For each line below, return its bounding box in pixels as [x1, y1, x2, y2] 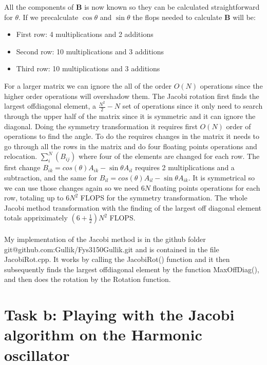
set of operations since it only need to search [122, 100, 263, 111]
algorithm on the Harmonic [4, 324, 202, 345]
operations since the [200, 80, 263, 91]
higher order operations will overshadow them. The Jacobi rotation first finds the [4, 90, 259, 101]
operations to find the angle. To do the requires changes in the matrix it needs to [4, 131, 260, 141]
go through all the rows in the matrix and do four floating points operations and [4, 140, 257, 151]
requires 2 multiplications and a [135, 162, 235, 173]
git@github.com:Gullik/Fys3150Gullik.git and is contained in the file [4, 244, 219, 254]
